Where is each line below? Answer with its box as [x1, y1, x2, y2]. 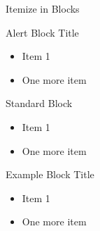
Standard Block [6, 96, 73, 111]
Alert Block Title [6, 25, 79, 39]
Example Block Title [6, 167, 94, 182]
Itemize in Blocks [6, 1, 80, 15]
